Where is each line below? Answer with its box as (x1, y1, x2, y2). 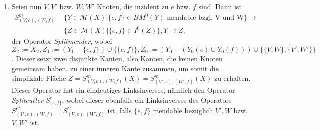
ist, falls (107, 105, 132, 116)
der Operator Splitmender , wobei (11, 36, 112, 46)
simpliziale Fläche (11, 73, 66, 83)
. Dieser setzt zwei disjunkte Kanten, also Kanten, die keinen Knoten (11, 53, 223, 63)
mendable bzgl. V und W (167, 14, 244, 22)
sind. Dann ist (198, 1, 242, 11)
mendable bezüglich (153, 105, 213, 116)
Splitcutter (11, 94, 43, 105)
